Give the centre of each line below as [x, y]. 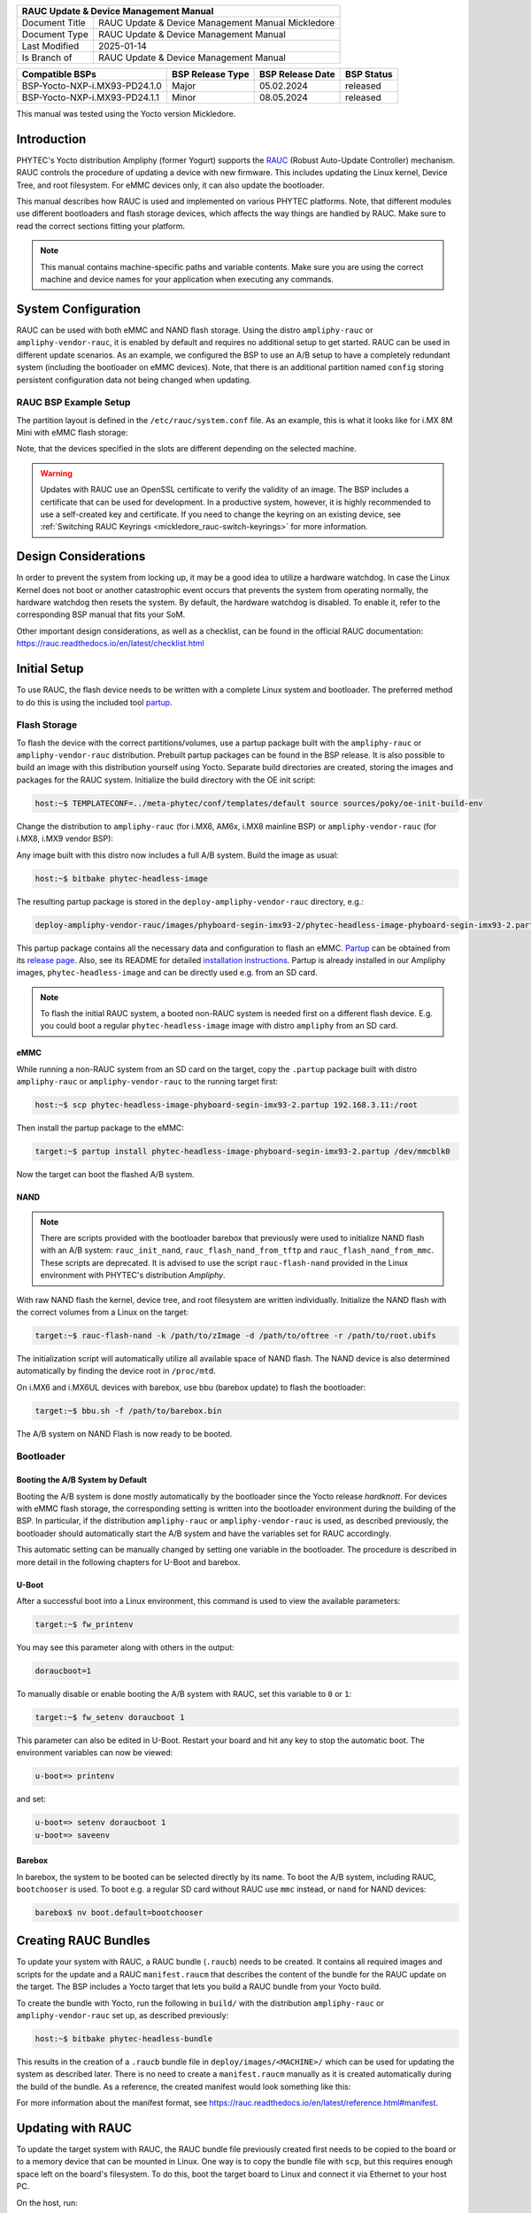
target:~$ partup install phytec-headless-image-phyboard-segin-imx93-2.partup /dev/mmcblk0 [242, 1152]
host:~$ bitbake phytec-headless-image [121, 878]
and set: [31, 1799]
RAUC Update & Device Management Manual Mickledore [216, 23]
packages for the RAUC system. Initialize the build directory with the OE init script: [166, 780]
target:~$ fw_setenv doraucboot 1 [110, 1717]
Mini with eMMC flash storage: [72, 433]
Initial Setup [50, 669]
